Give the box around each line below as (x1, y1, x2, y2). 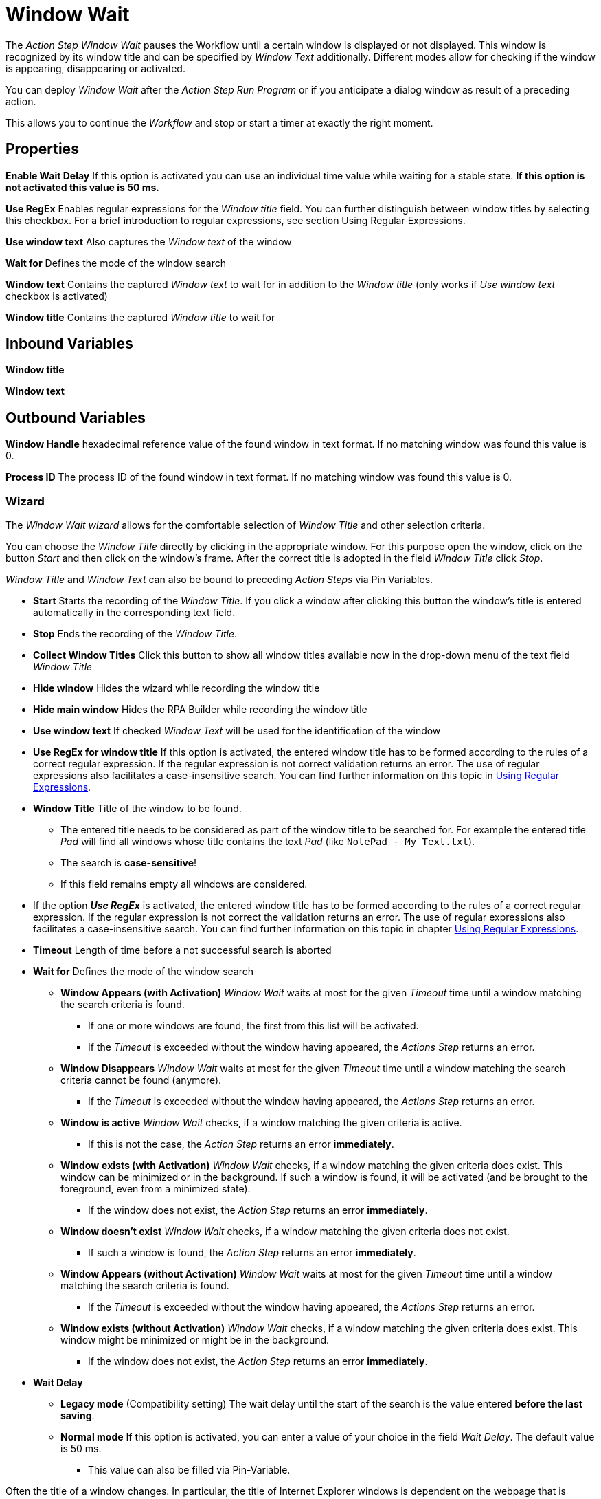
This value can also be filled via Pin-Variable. (88, 1464, 291, 1476)
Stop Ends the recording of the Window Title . (33, 628, 238, 640)
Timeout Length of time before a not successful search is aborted (33, 944, 332, 956)
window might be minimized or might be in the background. (60, 1334, 330, 1346)
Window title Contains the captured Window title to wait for (5, 311, 275, 323)
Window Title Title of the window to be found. (33, 802, 242, 815)
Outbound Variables (5, 408, 146, 426)
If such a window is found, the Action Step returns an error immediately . (88, 1247, 416, 1259)
